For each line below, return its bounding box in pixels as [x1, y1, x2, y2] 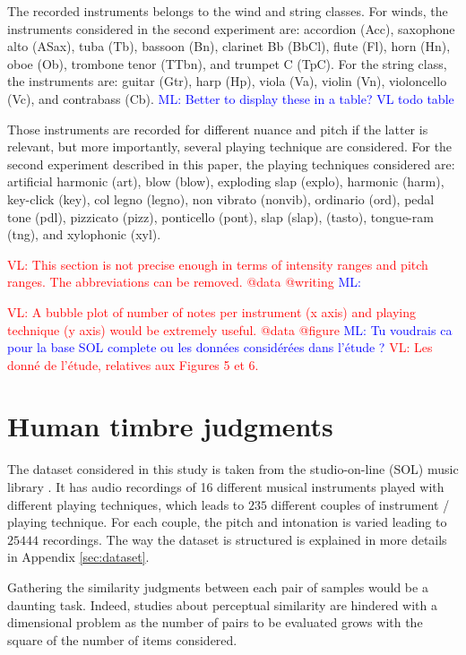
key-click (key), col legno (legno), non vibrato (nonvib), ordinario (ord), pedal [7, 189, 435, 208]
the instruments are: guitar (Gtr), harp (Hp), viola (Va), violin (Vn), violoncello [7, 72, 447, 90]
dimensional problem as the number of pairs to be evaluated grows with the [7, 613, 423, 632]
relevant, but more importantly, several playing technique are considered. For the [7, 137, 453, 156]
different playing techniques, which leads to [7, 495, 245, 513]
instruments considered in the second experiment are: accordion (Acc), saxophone [7, 19, 455, 38]
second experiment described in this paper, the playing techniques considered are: [7, 154, 455, 173]
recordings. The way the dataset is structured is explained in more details [42, 530, 447, 548]
